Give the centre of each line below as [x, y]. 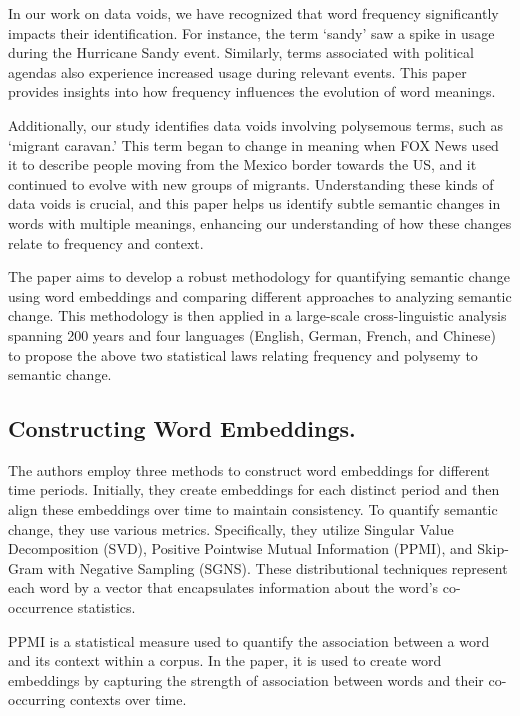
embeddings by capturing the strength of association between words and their [246, 679]
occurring [37, 699]
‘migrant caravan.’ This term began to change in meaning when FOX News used [253, 144]
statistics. [106, 607]
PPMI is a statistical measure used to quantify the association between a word [249, 640]
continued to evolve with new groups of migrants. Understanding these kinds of [251, 183]
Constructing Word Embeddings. [182, 428]
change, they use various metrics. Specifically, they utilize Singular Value [231, 528]
